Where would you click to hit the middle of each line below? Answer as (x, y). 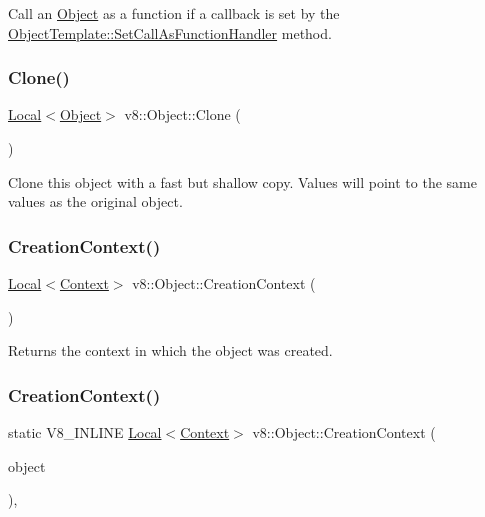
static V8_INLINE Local (85, 432)
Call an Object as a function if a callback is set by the (174, 13)
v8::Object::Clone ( (182, 114)
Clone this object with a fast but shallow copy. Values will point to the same (242, 181)
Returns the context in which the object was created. (170, 350)
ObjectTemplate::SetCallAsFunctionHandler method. (170, 32)
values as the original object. (95, 201)
